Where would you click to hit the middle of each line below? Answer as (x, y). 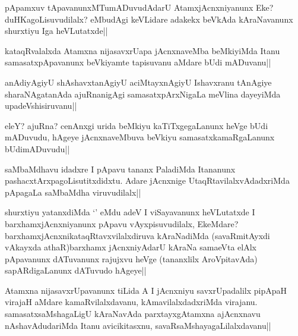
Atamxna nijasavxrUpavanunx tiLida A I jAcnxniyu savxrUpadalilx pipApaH (146, 290)
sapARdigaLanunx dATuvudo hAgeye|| (76, 270)
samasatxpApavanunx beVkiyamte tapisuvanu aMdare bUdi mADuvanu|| (138, 62)
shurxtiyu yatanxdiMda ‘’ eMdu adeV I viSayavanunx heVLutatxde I (130, 212)
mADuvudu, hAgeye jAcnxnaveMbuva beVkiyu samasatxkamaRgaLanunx (140, 137)
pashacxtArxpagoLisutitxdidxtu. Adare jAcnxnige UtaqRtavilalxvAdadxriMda (147, 180)
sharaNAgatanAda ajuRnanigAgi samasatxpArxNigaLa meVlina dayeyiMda (143, 94)
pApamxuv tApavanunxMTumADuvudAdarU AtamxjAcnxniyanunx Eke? (139, 7)
